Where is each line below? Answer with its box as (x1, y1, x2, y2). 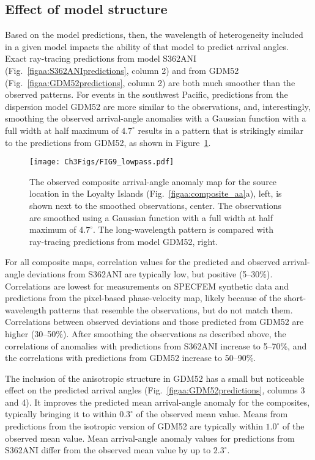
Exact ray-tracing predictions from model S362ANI (5, 52, 197, 65)
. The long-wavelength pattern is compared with (93, 223, 273, 236)
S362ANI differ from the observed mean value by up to (5, 444, 211, 456)
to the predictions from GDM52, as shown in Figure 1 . (5, 136, 211, 148)
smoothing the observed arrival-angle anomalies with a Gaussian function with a (5, 112, 306, 125)
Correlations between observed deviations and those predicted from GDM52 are (5, 315, 304, 328)
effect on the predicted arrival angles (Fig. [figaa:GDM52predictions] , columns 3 (5, 384, 305, 396)
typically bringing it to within (5, 407, 117, 420)
